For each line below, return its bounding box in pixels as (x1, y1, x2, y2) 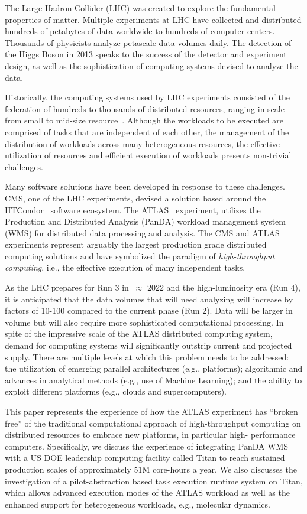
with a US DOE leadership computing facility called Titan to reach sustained (5, 451, 285, 464)
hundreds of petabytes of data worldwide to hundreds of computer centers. (5, 25, 275, 37)
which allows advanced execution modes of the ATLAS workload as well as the (5, 486, 290, 499)
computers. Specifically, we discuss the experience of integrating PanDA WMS (5, 440, 289, 452)
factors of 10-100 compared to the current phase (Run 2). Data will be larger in (5, 304, 293, 317)
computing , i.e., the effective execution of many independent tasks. (5, 261, 245, 274)
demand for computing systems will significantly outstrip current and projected (5, 339, 292, 352)
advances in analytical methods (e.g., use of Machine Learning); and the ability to (5, 373, 302, 386)
